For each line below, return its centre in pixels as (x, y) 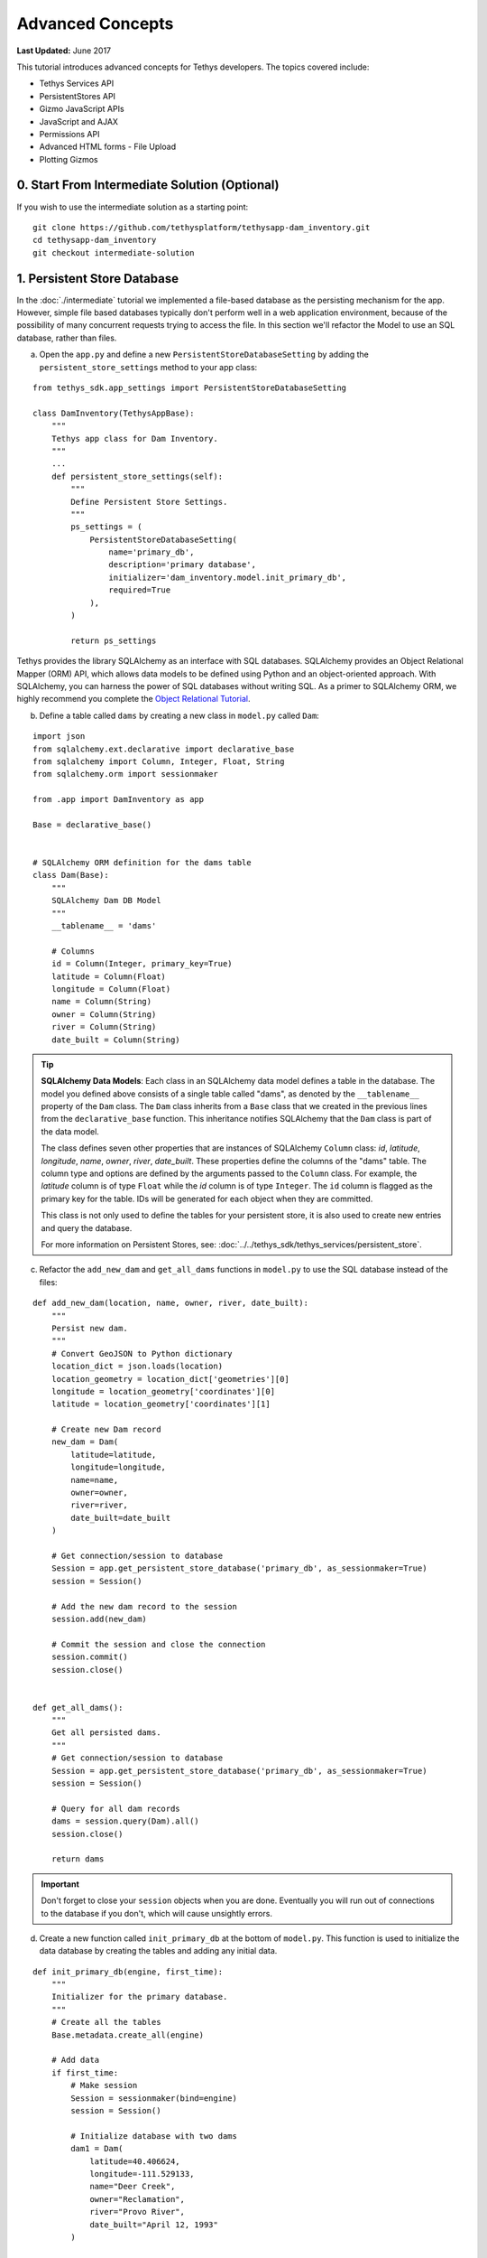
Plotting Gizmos (69, 159)
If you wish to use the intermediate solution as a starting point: (132, 207)
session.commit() (89, 1657)
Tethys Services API (77, 84)
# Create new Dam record (106, 1430)
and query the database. (87, 1227)
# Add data (75, 2060)
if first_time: (85, 2072)
